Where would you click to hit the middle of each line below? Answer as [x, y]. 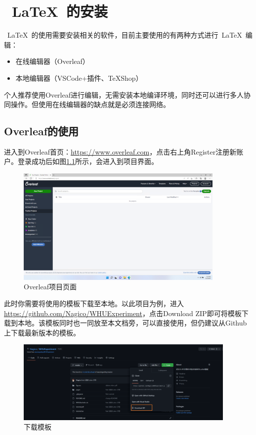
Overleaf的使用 [42, 131]
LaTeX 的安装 [60, 11]
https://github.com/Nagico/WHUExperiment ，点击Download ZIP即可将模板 [123, 313]
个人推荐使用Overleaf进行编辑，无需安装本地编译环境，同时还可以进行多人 [124, 94]
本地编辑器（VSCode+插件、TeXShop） [79, 78]
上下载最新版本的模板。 [42, 332]
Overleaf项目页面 [50, 287]
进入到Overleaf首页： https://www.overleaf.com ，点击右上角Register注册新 [120, 151]
